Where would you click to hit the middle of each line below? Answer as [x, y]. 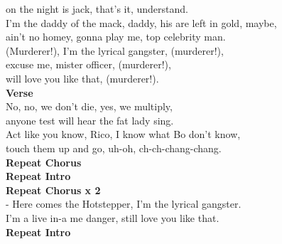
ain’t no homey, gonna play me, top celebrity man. [116, 37]
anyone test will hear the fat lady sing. [90, 120]
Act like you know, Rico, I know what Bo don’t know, [123, 134]
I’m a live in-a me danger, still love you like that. [113, 217]
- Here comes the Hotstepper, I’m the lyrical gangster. [124, 204]
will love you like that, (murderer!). [82, 78]
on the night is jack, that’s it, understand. [97, 9]
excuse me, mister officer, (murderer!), [88, 64]
